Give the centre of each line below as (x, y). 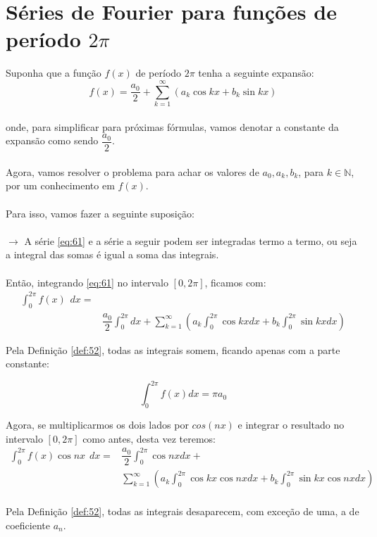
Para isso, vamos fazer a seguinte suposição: (100, 213)
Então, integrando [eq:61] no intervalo (87, 282)
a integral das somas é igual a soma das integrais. (112, 254)
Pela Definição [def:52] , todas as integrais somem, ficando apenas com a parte (173, 349)
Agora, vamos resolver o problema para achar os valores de (132, 171)
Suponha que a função (54, 73)
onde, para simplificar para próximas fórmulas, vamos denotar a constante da (172, 126)
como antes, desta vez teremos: (149, 438)
